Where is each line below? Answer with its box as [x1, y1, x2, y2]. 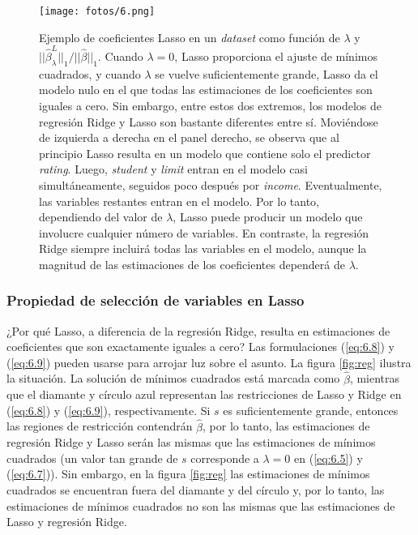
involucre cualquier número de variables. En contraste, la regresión [39, 224, 369, 241]
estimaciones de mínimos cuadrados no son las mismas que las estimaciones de [6, 497, 395, 514]
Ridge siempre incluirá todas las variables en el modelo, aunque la [39, 240, 367, 257]
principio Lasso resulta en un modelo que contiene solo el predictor [39, 144, 371, 161]
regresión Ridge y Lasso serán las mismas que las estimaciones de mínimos [6, 434, 376, 451]
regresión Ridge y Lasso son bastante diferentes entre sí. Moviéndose [39, 113, 378, 130]
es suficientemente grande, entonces [223, 401, 399, 418]
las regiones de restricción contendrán [6, 417, 193, 434]
